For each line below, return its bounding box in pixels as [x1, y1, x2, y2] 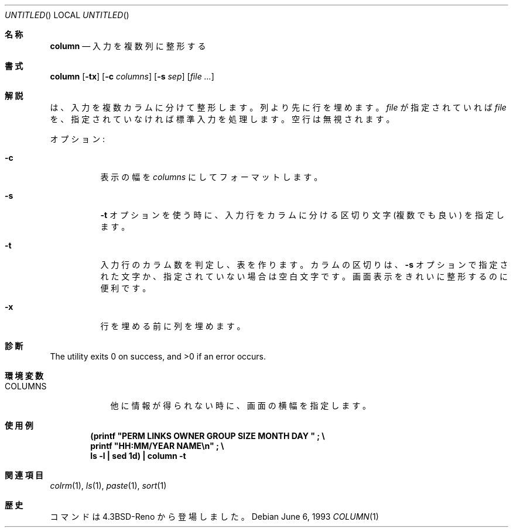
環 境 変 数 [5, 371, 43, 381]
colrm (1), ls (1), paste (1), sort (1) [50, 481, 167, 490]
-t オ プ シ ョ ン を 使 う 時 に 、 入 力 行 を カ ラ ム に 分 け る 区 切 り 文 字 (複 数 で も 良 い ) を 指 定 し [100, 210, 504, 220]
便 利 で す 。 [100, 283, 151, 293]
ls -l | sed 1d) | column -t [90, 451, 186, 461]
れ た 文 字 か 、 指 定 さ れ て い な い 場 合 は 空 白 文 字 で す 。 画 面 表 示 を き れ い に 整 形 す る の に [100, 271, 508, 281]
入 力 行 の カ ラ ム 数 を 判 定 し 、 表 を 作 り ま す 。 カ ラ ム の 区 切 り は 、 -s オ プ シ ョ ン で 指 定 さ [100, 260, 508, 270]
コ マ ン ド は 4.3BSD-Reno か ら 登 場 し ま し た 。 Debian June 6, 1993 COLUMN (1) [50, 512, 379, 521]
